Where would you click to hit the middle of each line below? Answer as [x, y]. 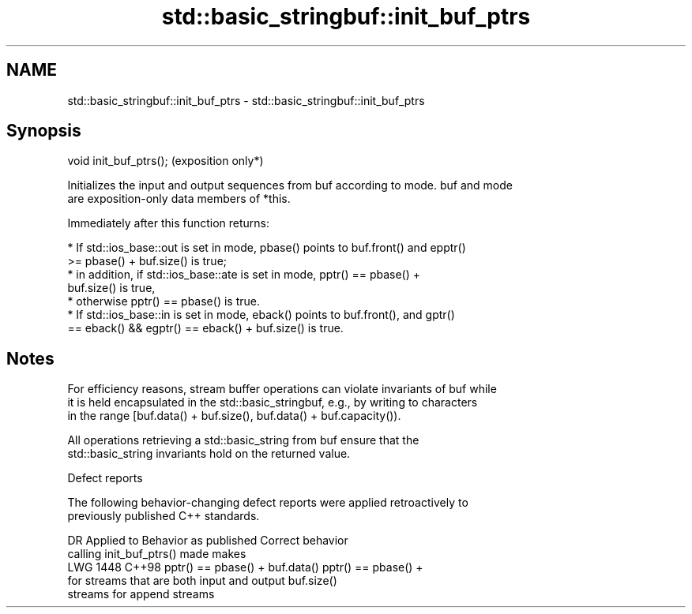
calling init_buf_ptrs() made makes [157, 554]
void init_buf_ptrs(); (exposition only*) [165, 161]
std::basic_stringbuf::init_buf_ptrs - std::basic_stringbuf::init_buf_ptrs [246, 100]
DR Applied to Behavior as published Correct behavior [208, 541]
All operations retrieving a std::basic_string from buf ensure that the [243, 440]
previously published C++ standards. [164, 516]
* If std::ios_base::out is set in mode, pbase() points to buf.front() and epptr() [267, 248]
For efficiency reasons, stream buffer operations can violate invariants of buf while [282, 389]
